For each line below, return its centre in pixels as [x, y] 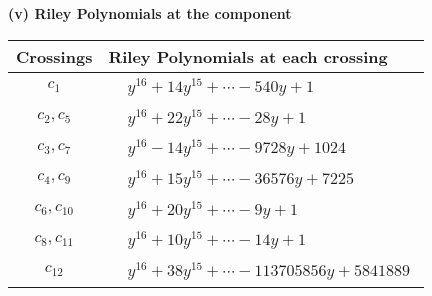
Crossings [54, 56]
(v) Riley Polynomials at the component [150, 13]
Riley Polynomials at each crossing [248, 56]
